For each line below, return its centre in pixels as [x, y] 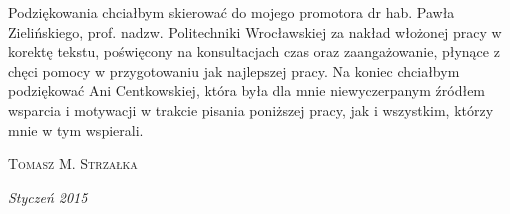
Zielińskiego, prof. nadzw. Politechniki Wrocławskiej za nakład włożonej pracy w [255, 31]
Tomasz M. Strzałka [73, 163]
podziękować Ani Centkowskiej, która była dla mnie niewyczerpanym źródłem [247, 90]
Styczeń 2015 [48, 196]
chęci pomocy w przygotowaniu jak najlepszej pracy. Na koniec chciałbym [234, 70]
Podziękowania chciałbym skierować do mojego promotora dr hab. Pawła [231, 12]
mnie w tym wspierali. [76, 129]
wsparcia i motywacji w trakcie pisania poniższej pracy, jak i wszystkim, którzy [251, 109]
